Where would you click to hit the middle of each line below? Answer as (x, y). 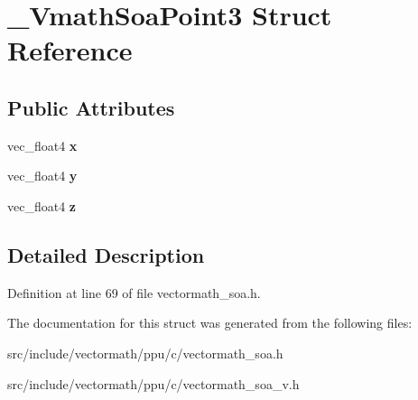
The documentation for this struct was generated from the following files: (210, 323)
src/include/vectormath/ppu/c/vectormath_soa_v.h (153, 383)
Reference (70, 50)
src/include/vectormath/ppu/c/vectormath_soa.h (145, 353)
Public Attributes (91, 107)
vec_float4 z (42, 205)
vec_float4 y (42, 176)
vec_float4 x (42, 145)
